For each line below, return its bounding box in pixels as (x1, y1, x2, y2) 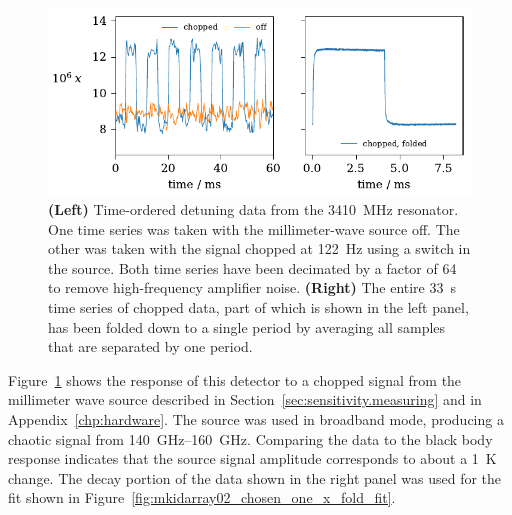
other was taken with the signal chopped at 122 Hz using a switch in (48, 238, 471, 259)
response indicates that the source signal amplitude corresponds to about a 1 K (8, 448, 497, 469)
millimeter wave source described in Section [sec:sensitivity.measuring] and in (8, 389, 482, 410)
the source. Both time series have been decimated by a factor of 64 (48, 257, 457, 278)
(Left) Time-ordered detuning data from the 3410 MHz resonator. (48, 199, 459, 220)
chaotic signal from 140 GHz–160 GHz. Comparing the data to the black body (8, 428, 493, 449)
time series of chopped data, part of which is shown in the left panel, (48, 297, 469, 318)
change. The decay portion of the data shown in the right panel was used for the (8, 467, 502, 488)
